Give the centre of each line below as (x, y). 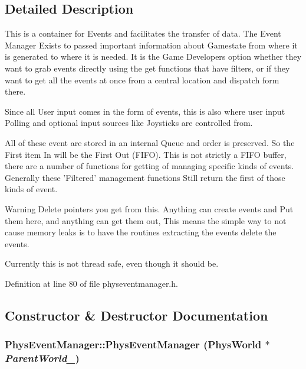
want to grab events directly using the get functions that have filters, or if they (147, 68)
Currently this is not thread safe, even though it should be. (112, 263)
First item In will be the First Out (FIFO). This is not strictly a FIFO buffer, (146, 154)
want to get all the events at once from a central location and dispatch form (142, 80)
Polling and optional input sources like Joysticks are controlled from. (129, 123)
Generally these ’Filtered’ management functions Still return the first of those (145, 177)
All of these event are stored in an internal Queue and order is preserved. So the (150, 142)
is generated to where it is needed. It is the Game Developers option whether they (153, 56)
